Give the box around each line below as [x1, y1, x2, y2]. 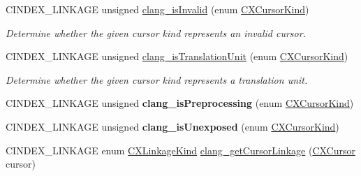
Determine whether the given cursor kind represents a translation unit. [6, 72, 308, 87]
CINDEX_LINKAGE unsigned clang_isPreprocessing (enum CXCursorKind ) [6, 96, 354, 110]
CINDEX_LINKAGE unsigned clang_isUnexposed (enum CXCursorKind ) [6, 119, 339, 133]
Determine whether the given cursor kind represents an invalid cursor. [6, 25, 306, 40]
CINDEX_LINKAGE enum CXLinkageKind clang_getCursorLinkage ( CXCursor [6, 142, 355, 157]
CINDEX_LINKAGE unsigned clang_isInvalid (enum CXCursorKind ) [6, 2, 309, 16]
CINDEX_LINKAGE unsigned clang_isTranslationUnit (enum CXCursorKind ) [6, 49, 348, 64]
